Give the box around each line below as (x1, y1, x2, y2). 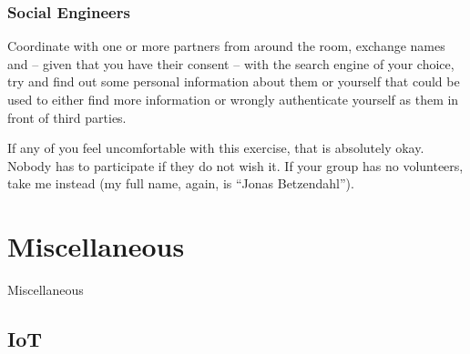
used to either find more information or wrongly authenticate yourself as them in (7, 90, 459, 108)
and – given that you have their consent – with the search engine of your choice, (7, 54, 455, 73)
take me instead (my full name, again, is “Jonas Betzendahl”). (7, 174, 354, 193)
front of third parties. (7, 107, 127, 126)
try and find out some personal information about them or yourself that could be (7, 72, 460, 91)
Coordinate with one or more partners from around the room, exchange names (7, 36, 445, 56)
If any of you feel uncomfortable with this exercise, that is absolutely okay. (7, 138, 424, 157)
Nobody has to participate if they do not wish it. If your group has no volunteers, (7, 156, 464, 175)
